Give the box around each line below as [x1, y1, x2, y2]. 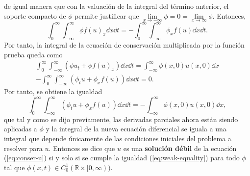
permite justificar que [75, 10, 139, 21]
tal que [4, 162, 25, 172]
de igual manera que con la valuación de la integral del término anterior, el [4, 1, 229, 11]
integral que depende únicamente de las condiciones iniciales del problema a [4, 133, 231, 144]
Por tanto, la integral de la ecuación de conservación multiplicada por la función [4, 40, 245, 50]
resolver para [4, 143, 43, 153]
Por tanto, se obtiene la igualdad [4, 86, 102, 96]
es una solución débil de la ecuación [123, 143, 237, 153]
